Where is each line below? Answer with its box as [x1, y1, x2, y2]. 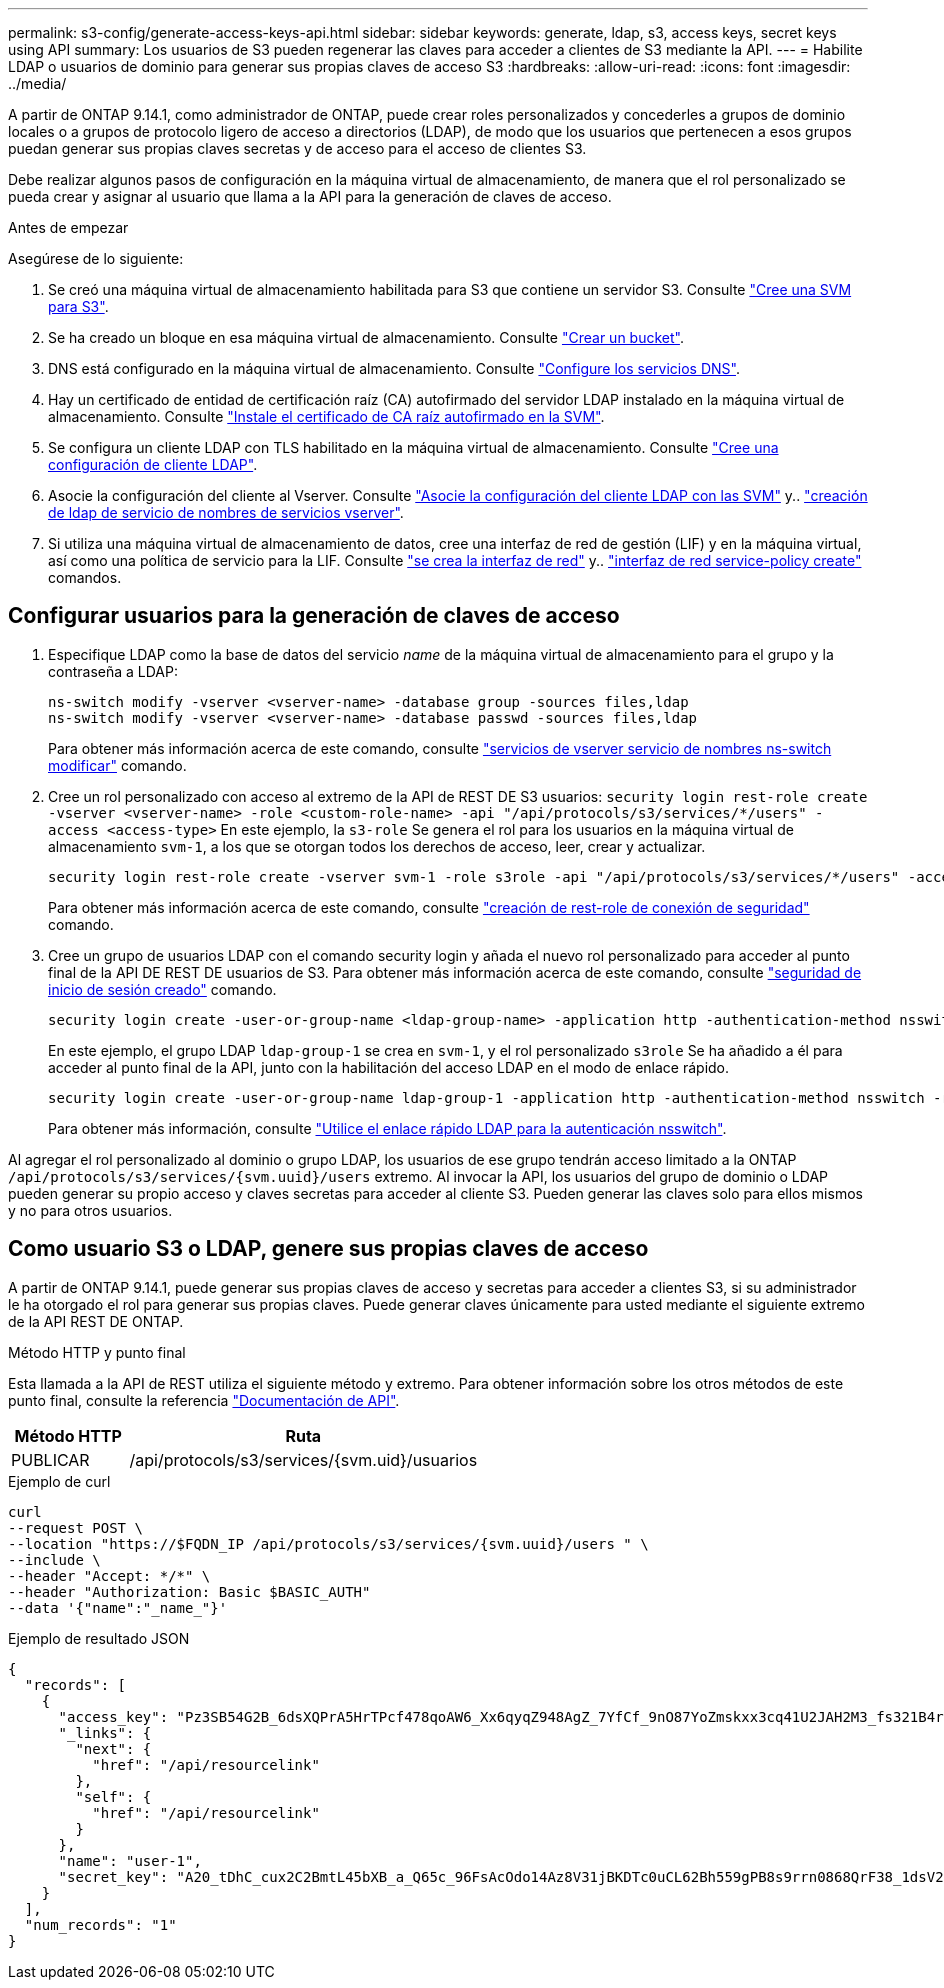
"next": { [75, 1740, 152, 1757]
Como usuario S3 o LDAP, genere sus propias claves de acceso [8, 1236, 649, 1262]
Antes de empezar [8, 219, 129, 236]
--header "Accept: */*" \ [8, 1567, 211, 1584]
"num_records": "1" [24, 1916, 177, 1933]
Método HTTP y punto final [8, 1343, 186, 1361]
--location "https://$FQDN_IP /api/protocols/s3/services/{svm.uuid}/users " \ [8, 1535, 649, 1552]
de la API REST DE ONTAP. [8, 1312, 184, 1330]
